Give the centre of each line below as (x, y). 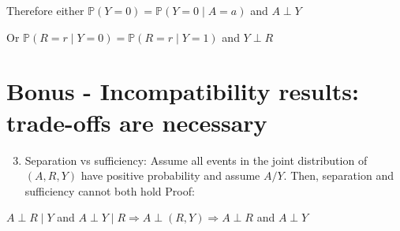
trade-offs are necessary (137, 122)
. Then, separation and (338, 175)
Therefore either (45, 10)
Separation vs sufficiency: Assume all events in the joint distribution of (196, 160)
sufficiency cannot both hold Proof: (110, 190)
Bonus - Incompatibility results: (183, 91)
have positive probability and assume (170, 175)
